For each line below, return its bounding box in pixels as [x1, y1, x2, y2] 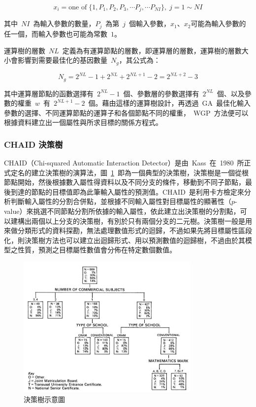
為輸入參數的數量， [33, 18, 96, 29]
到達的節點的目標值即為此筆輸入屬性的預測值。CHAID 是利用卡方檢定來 [10, 186, 244, 197]
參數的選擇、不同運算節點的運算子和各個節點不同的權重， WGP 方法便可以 [4, 107, 249, 118]
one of [68, 4, 87, 11]
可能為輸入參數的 [191, 18, 246, 29]
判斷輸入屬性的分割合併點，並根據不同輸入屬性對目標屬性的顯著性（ [10, 196, 231, 206]
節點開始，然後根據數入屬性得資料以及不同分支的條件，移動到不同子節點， [4, 177, 245, 187]
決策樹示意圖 [24, 394, 65, 404]
